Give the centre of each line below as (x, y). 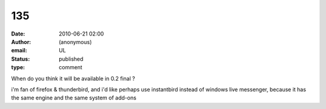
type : (18, 67)
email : (19, 51)
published (71, 59)
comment (71, 67)
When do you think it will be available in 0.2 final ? (73, 78)
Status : (21, 59)
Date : (18, 34)
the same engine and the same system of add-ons (74, 98)
